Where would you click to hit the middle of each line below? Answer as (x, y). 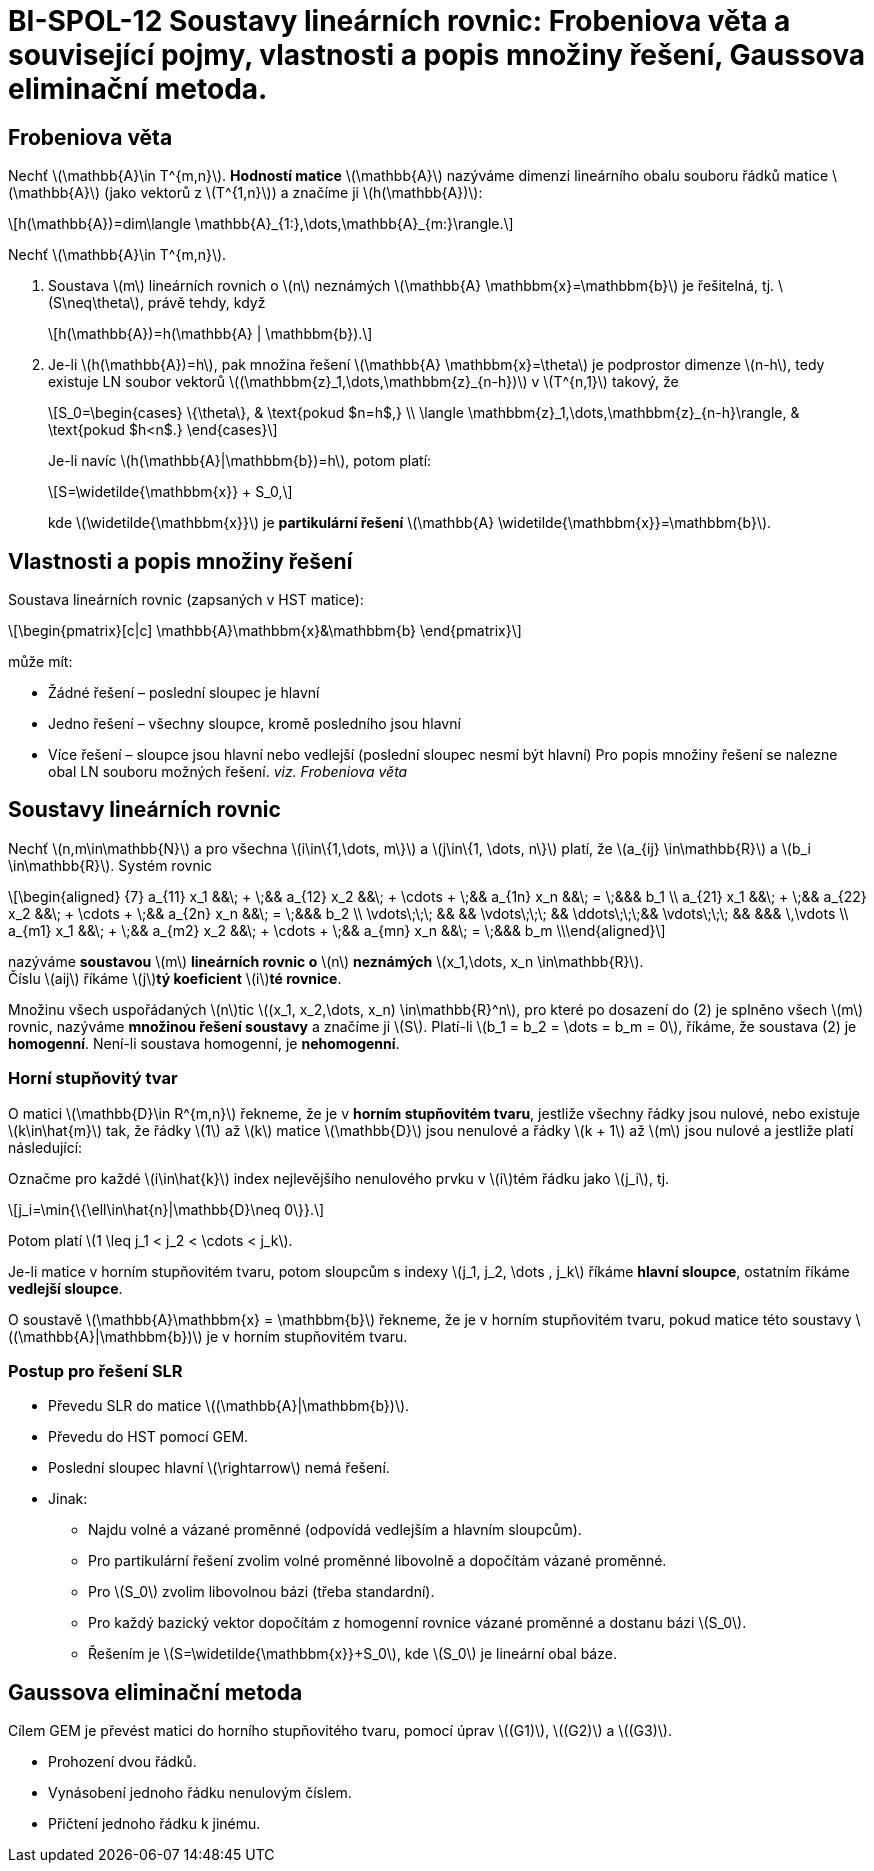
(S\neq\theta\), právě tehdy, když (157, 303)
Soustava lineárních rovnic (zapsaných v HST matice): (186, 600)
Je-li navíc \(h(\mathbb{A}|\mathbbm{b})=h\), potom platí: (240, 461)
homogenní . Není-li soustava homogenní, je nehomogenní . (204, 1043)
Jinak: (68, 1499)
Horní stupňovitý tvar (93, 1078)
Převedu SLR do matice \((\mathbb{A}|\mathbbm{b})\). (229, 1406)
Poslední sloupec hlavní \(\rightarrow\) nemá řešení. (219, 1468)
